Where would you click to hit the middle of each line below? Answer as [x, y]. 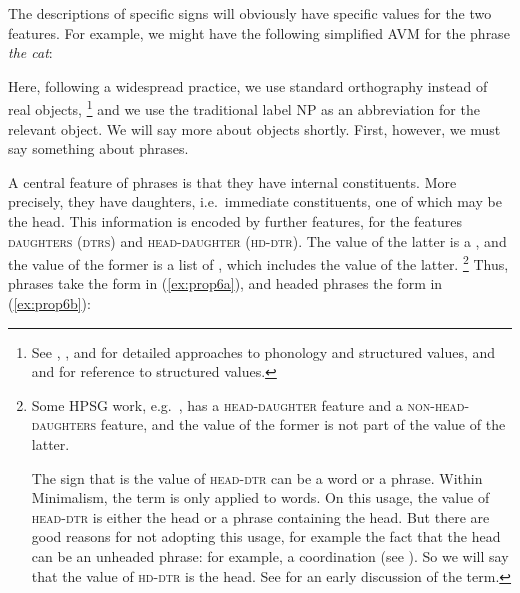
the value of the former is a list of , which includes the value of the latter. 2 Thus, [258, 262]
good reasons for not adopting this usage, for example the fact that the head [266, 536]
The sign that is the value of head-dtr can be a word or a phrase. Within [257, 477]
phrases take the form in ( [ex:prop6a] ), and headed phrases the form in [225, 283]
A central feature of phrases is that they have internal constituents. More [232, 181]
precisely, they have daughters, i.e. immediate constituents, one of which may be [255, 201]
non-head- [438, 404]
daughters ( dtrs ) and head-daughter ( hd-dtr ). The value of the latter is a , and [257, 240]
